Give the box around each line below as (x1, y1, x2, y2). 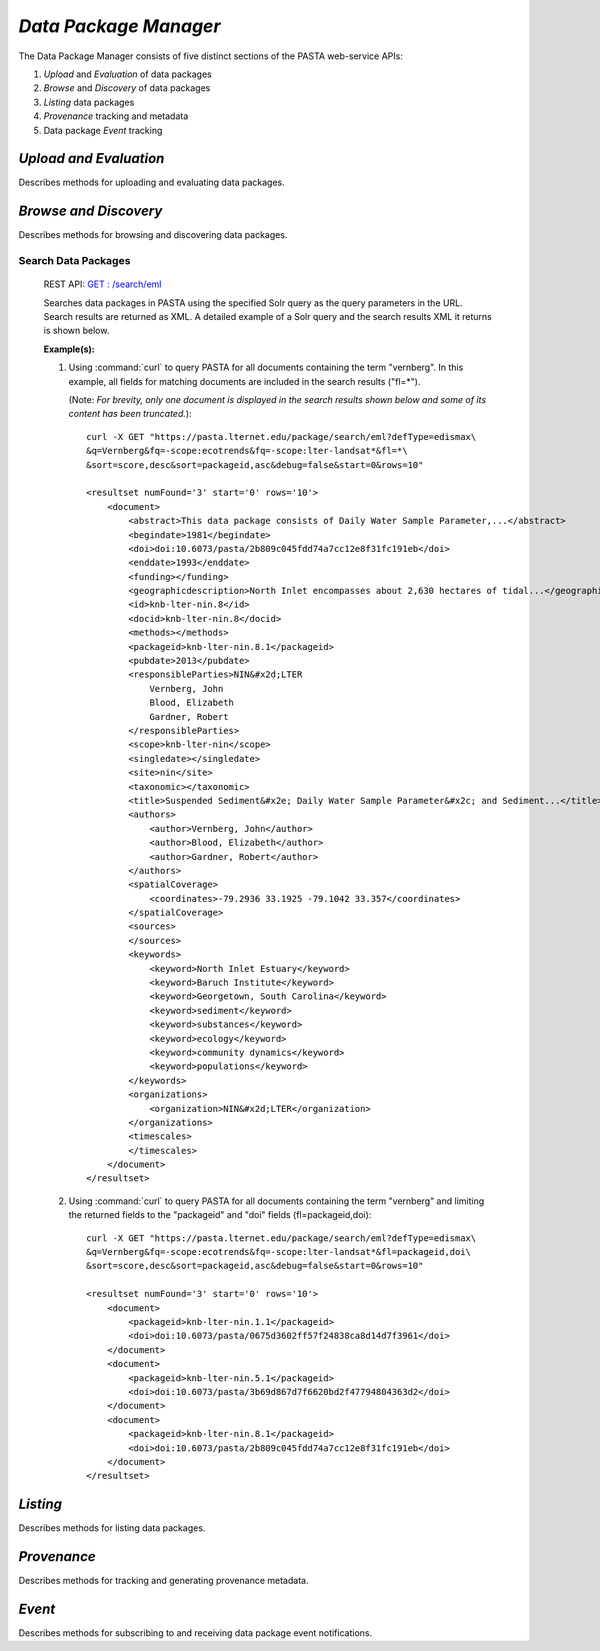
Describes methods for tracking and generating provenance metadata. (18, 1575, 309, 1587)
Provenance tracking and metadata (43, 110, 189, 122)
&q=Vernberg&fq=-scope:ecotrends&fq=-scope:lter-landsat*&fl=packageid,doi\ (86, 1246, 472, 1258)
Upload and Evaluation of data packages (43, 68, 212, 80)
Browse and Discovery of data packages (43, 82, 211, 94)
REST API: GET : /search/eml (43, 278, 162, 290)
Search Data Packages (18, 254, 131, 268)
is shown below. (43, 325, 110, 337)
